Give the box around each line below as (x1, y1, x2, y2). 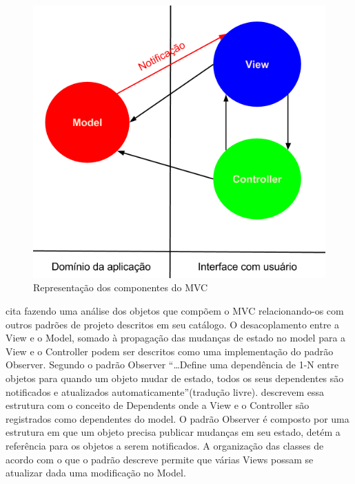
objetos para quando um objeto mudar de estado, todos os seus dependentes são (6, 371, 344, 386)
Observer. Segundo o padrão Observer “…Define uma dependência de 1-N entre (6, 357, 339, 372)
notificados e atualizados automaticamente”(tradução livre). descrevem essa (6, 384, 325, 399)
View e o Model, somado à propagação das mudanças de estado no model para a (6, 330, 346, 345)
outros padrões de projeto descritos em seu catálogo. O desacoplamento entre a (6, 317, 339, 331)
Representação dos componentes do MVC (33, 280, 208, 295)
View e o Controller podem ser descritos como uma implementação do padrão (6, 344, 334, 358)
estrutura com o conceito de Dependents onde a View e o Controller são (6, 398, 310, 412)
